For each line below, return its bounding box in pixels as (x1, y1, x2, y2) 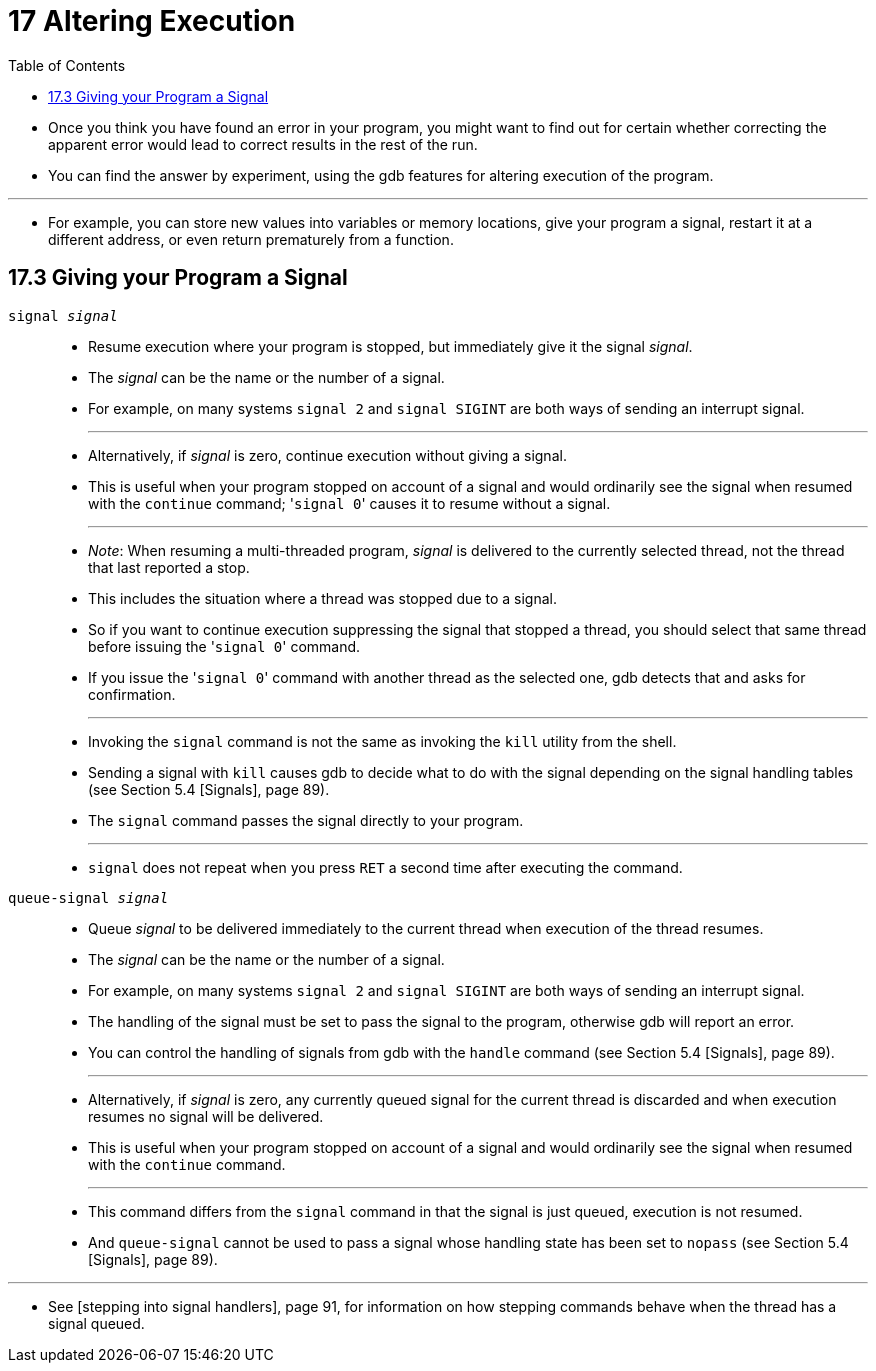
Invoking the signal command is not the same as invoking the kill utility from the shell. (88, 732, 677, 750)
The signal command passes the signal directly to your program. (88, 811, 524, 829)
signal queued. (48, 1314, 145, 1332)
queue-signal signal (8, 889, 169, 906)
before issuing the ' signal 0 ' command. (88, 637, 361, 655)
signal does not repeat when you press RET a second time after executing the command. (88, 858, 683, 876)
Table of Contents (8, 56, 126, 74)
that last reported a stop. (88, 558, 250, 576)
